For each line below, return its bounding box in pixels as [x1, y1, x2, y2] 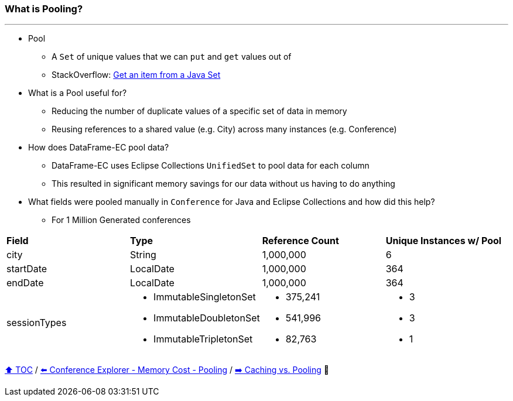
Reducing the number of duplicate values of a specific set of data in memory [52, 106, 347, 116]
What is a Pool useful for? [28, 88, 127, 98]
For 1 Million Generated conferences [52, 215, 191, 225]
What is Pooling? [5, 3, 83, 15]
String [130, 249, 156, 261]
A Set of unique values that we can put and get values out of [52, 52, 292, 62]
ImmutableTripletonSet [153, 333, 253, 345]
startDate [6, 263, 47, 275]
